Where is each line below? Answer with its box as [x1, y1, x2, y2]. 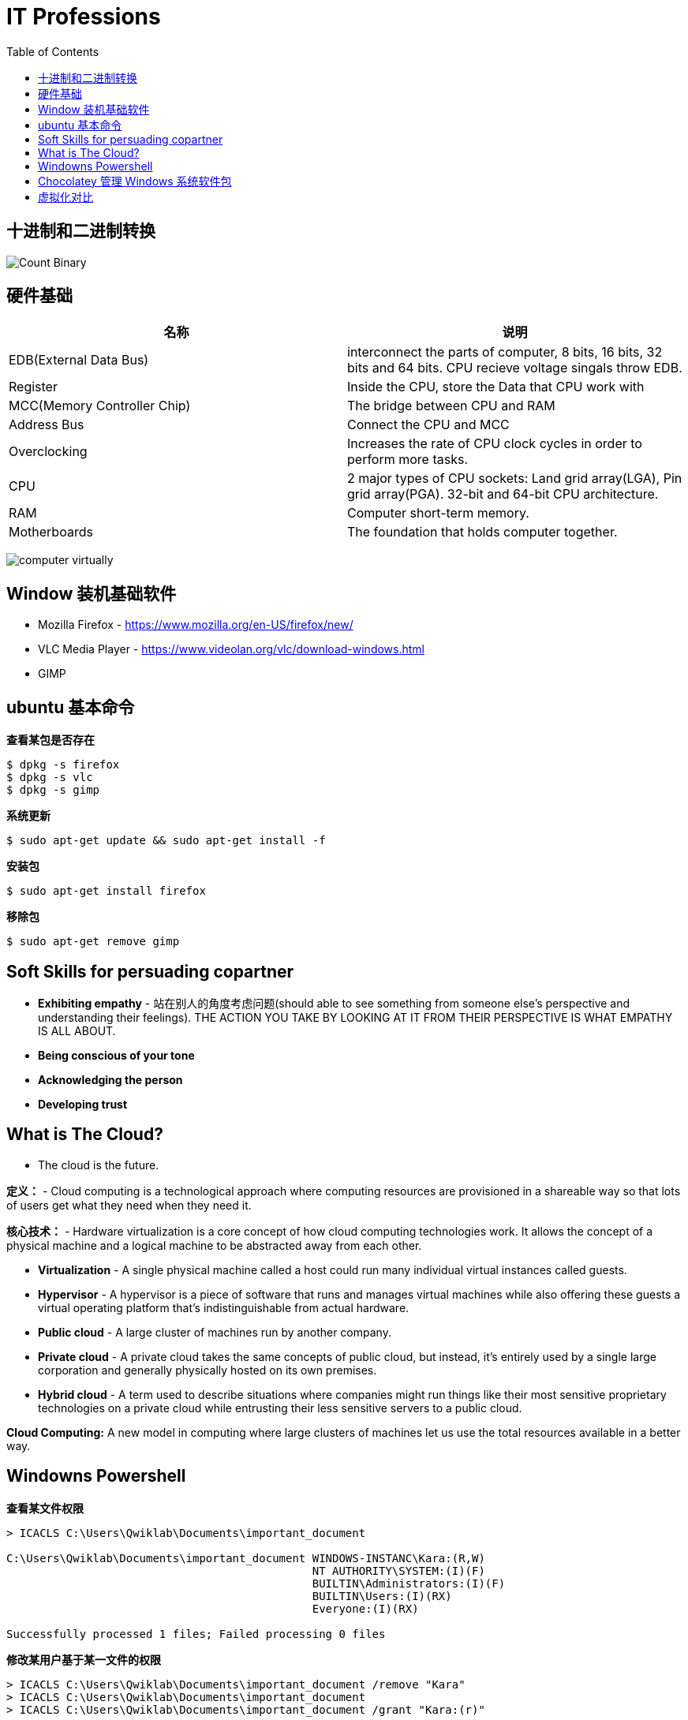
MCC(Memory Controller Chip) [9, 398, 191, 414]
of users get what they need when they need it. [6, 1198, 252, 1212]
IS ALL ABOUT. [38, 1023, 116, 1038]
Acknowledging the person [38, 1072, 183, 1086]
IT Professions [6, 3, 161, 30]
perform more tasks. [347, 451, 469, 468]
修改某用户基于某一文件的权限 [6, 1652, 161, 1666]
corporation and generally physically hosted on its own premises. [38, 1363, 377, 1377]
